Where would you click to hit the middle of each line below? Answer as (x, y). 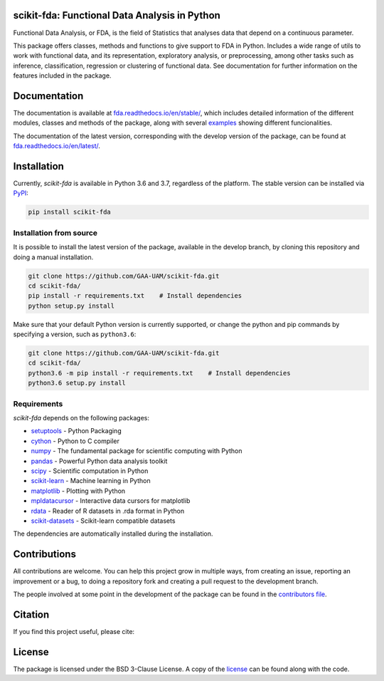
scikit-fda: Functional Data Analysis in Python (117, 15)
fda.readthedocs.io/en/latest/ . (57, 146)
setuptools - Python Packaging (76, 431)
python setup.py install (71, 306)
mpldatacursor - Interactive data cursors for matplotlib (111, 501)
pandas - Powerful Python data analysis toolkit (99, 461)
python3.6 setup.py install (77, 383)
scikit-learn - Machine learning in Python (91, 481)
